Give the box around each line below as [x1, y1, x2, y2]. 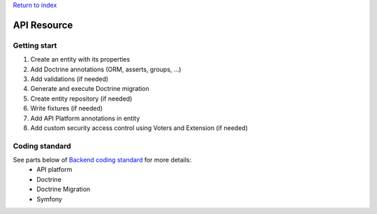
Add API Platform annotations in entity [30, 114, 140, 122]
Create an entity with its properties [30, 55, 131, 64]
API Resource [13, 19, 73, 31]
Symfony [36, 194, 63, 203]
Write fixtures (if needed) [30, 104, 103, 113]
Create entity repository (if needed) [30, 94, 133, 103]
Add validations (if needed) [30, 74, 109, 83]
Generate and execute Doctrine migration [30, 85, 149, 93]
